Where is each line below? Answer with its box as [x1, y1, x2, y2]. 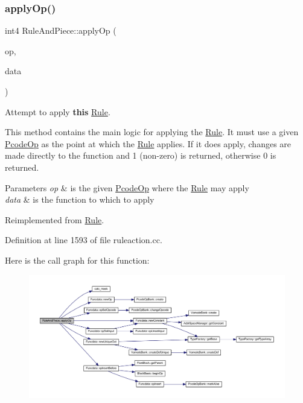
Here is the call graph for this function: [5, 253, 150, 266]
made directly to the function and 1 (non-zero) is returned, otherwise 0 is [5, 149, 276, 162]
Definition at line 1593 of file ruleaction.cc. [5, 233, 162, 246]
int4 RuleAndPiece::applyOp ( [5, 24, 116, 37]
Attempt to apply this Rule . [5, 105, 110, 118]
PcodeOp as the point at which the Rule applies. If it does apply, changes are [5, 137, 292, 150]
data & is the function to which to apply [5, 193, 155, 206]
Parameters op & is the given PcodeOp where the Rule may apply [5, 181, 249, 194]
